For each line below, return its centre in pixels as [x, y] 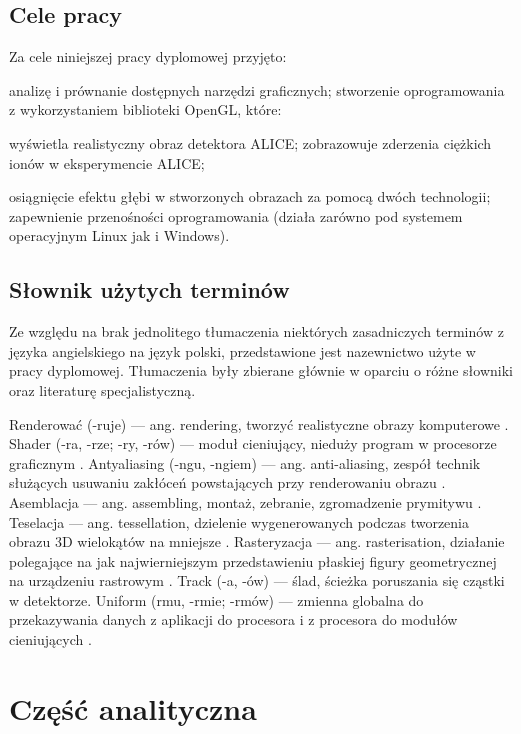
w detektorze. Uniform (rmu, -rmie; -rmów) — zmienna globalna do [216, 599]
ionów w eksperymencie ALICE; [107, 162]
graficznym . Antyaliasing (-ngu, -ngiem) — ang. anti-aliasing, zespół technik [245, 462]
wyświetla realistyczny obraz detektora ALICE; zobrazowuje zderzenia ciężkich [250, 142]
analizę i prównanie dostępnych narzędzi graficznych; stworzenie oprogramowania [257, 89]
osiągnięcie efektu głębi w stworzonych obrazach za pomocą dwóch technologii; [250, 196]
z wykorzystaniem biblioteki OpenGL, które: [145, 109]
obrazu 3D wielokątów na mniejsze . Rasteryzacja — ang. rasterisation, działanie [257, 541]
